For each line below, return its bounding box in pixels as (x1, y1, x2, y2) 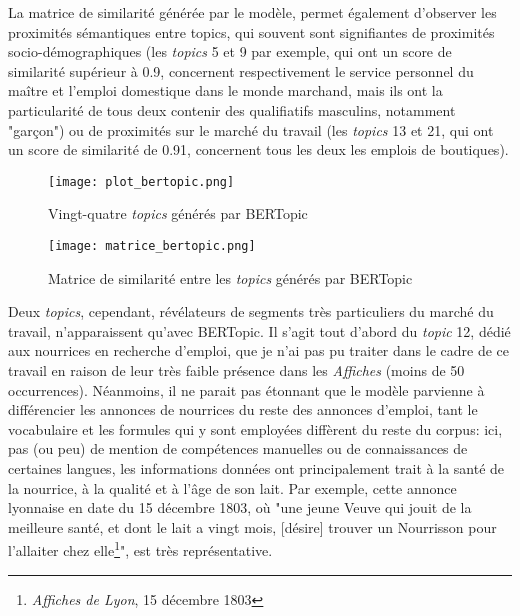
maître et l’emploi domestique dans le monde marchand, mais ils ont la (8, 80, 443, 101)
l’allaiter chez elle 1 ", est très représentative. (8, 537, 273, 561)
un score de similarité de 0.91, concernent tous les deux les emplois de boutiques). (8, 139, 509, 160)
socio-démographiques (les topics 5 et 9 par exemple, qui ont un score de (8, 41, 452, 62)
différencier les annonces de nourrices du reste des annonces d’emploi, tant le (8, 399, 478, 420)
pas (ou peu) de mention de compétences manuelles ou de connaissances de (8, 438, 468, 459)
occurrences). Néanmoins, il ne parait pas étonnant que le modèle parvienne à (8, 379, 485, 400)
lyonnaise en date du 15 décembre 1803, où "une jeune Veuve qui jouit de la (8, 497, 472, 518)
